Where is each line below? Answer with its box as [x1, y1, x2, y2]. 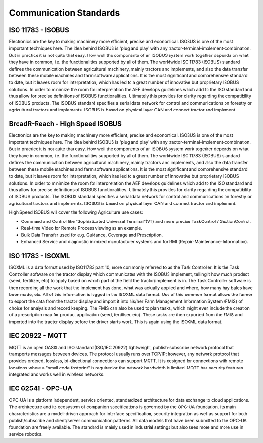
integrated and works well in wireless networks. [9, 371, 105, 377]
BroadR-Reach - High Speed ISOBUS [9, 119, 122, 128]
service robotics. [9, 431, 43, 437]
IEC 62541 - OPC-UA [9, 385, 73, 393]
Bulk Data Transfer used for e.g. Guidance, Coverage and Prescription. [21, 232, 163, 238]
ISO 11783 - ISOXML [9, 251, 70, 260]
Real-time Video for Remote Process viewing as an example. [21, 225, 142, 231]
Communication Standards [9, 7, 120, 18]
